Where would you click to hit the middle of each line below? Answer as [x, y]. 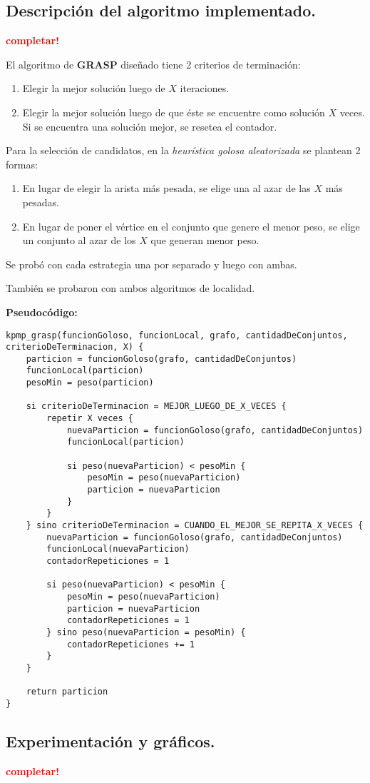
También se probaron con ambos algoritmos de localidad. [130, 288]
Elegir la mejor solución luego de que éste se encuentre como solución [174, 112]
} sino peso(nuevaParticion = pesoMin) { [146, 632]
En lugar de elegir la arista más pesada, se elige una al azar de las [166, 188]
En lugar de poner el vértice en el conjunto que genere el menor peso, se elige [191, 226]
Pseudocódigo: [42, 312]
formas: [22, 164]
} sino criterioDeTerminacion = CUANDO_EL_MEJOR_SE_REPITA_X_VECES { [195, 526]
